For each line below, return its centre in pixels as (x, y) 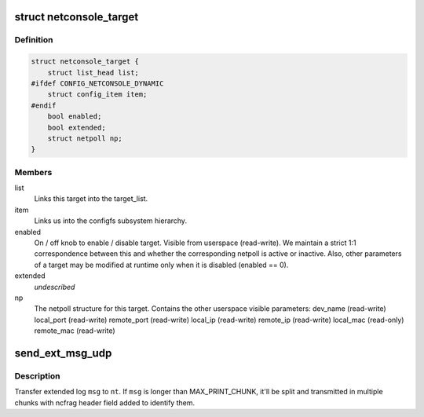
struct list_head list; (93, 72)
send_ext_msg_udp (63, 353)
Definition (34, 40)
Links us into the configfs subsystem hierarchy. (111, 221)
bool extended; (77, 127)
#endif (44, 105)
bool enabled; (75, 117)
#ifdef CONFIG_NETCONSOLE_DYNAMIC (97, 83)
